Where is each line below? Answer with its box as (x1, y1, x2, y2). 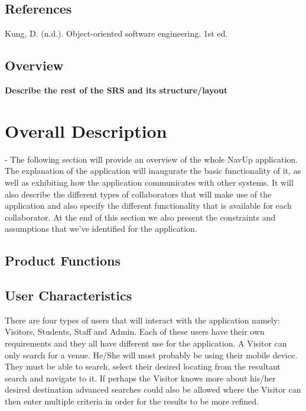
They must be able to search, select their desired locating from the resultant (5, 360, 281, 373)
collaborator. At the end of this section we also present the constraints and (5, 211, 276, 223)
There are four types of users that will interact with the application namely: (5, 313, 280, 326)
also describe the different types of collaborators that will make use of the (5, 187, 272, 200)
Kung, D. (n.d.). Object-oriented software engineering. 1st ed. (5, 27, 228, 40)
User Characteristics (5, 286, 132, 305)
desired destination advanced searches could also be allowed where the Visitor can (5, 383, 301, 396)
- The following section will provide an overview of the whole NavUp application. (5, 153, 298, 165)
